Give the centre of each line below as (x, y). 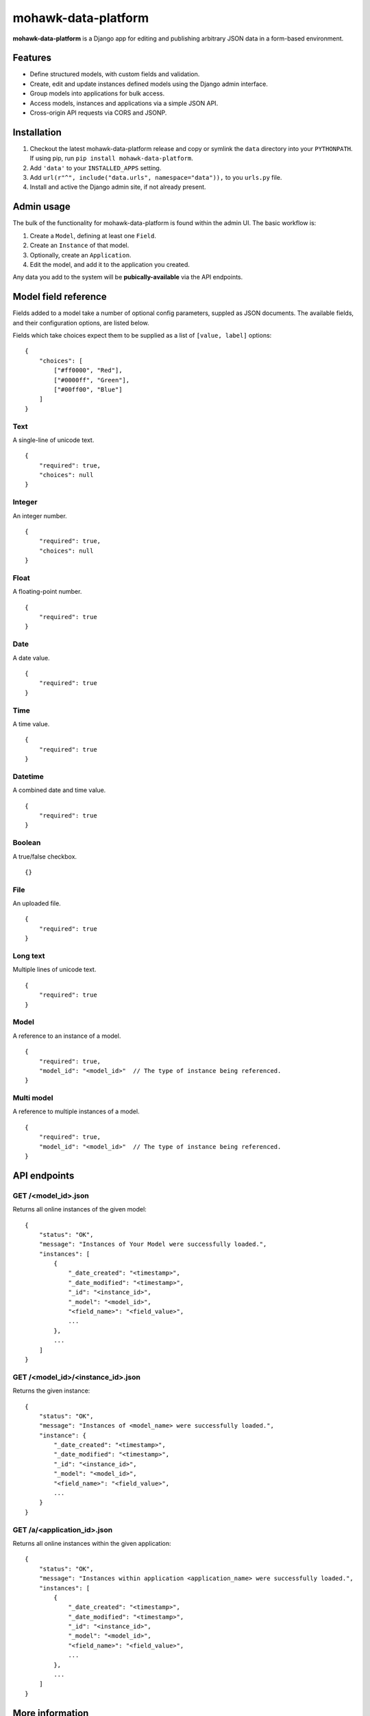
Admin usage (42, 207)
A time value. (31, 723)
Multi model (33, 1098)
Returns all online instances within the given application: (92, 1543)
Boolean (27, 843)
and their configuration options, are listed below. (81, 323)
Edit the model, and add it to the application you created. (110, 264)
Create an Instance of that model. (79, 245)
